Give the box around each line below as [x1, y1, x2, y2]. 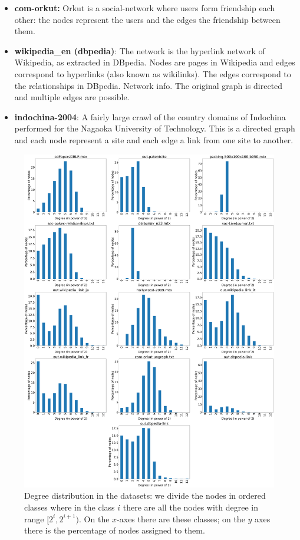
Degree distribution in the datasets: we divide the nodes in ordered [24, 489, 266, 502]
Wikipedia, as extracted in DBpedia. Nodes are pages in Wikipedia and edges [14, 56, 295, 68]
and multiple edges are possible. [14, 91, 130, 103]
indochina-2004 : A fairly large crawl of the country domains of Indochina [14, 110, 286, 123]
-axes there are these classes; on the [117, 512, 245, 525]
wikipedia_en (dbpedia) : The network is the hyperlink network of [14, 44, 265, 57]
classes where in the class [24, 501, 115, 513]
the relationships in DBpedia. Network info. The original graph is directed [14, 79, 283, 91]
